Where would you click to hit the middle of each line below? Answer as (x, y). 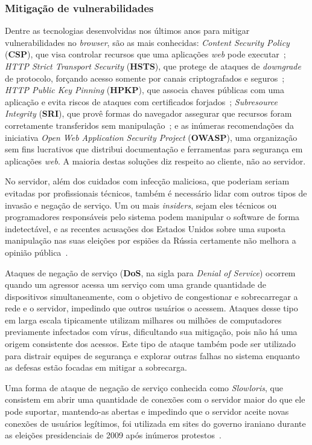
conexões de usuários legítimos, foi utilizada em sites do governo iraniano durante (155, 423)
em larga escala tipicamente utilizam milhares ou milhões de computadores (143, 320)
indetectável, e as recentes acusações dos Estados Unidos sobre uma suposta (145, 228)
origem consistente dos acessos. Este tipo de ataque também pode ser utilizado (150, 344)
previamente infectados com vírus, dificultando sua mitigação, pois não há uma (151, 332)
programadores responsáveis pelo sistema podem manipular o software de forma (152, 217)
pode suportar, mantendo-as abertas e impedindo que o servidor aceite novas (147, 411)
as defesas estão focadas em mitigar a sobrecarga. (96, 367)
